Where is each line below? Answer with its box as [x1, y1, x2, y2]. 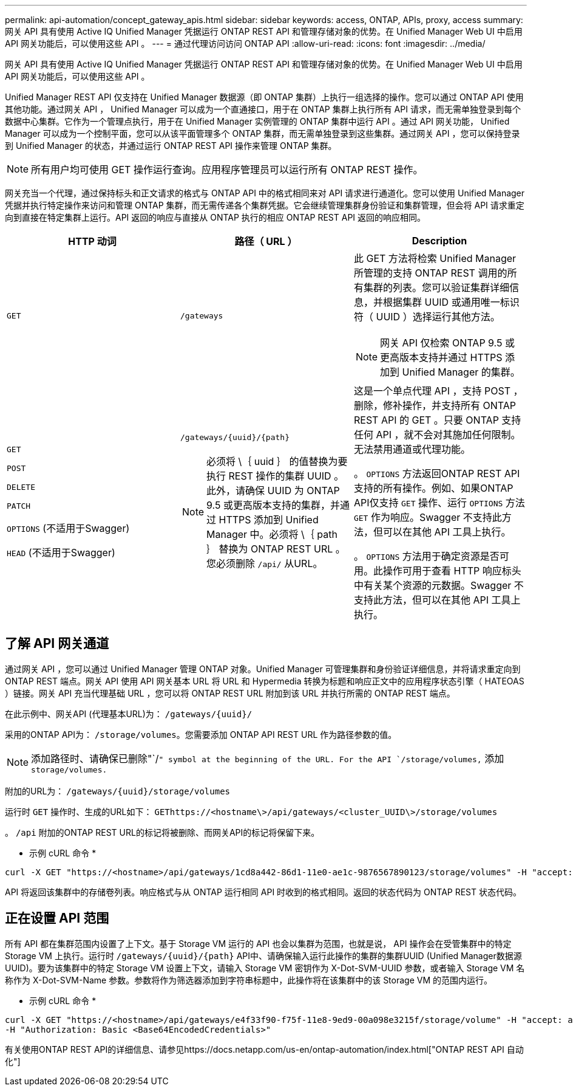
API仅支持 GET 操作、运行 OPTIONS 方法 [353, 497, 525, 509]
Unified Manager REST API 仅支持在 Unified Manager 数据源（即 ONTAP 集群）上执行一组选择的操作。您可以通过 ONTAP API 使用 [5, 92, 524, 102]
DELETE [7, 483, 35, 492]
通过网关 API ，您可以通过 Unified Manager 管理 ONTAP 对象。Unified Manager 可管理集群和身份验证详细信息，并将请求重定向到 [5, 663, 521, 674]
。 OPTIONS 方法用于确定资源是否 [353, 550, 500, 562]
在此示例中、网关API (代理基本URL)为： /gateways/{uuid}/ [5, 708, 253, 719]
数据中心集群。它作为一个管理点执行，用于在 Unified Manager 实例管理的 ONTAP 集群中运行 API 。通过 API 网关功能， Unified [5, 116, 510, 126]
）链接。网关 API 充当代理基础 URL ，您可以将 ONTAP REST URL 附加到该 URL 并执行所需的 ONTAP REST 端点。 [5, 687, 455, 698]
